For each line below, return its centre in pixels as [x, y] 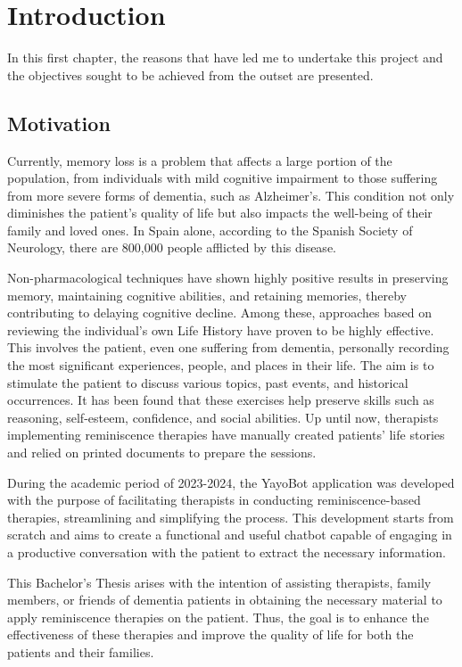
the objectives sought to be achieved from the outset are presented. [190, 74]
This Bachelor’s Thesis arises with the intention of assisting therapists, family [219, 582]
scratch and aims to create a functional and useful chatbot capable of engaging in [230, 535]
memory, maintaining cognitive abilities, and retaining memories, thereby [207, 295]
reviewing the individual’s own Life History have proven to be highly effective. [221, 329]
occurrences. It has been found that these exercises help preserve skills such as [221, 400]
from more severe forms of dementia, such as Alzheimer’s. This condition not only [231, 195]
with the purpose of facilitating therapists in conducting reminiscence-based [214, 500]
